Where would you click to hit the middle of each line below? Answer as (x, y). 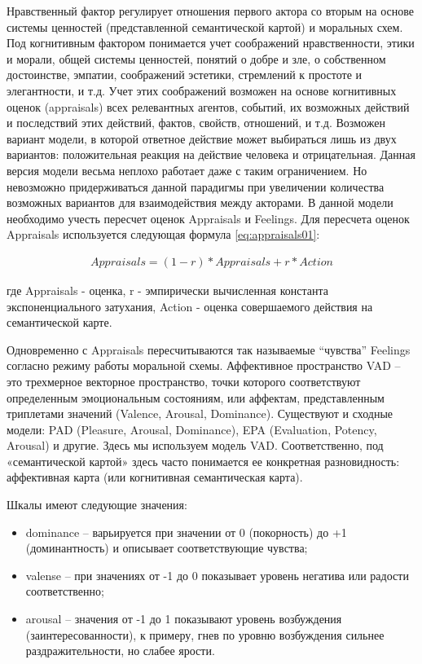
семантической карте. (59, 322)
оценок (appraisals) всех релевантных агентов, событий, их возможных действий (208, 106)
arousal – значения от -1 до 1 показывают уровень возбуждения (184, 619)
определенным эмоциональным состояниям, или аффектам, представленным (196, 397)
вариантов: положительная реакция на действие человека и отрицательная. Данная (211, 154)
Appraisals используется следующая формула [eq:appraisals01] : (163, 234)
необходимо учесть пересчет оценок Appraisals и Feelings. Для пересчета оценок (208, 218)
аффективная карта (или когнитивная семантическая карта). (155, 477)
